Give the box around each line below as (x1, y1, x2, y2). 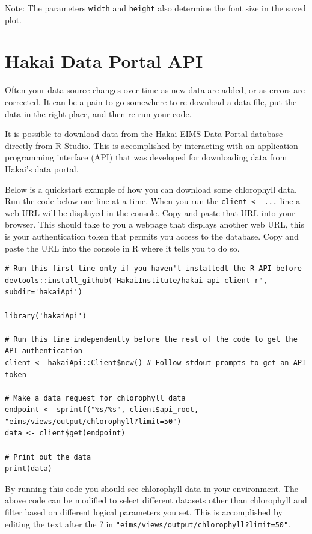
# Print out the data (5, 452, 91, 461)
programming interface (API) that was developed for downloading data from (5, 151, 287, 163)
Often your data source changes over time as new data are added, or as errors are (5, 83, 305, 96)
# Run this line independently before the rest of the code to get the (5, 335, 298, 344)
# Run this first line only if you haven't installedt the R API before (5, 264, 302, 273)
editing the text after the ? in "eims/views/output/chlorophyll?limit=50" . (5, 517, 291, 530)
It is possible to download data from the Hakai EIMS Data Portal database (5, 127, 283, 140)
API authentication (5, 347, 82, 356)
